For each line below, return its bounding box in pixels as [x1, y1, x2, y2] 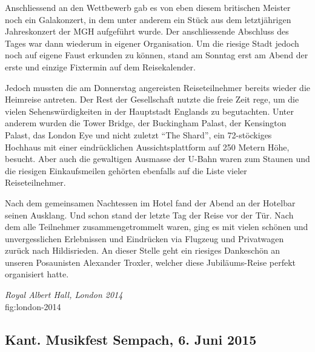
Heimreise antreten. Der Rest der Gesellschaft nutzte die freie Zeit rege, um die [5, 93, 299, 106]
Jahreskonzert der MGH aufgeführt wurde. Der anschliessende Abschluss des [5, 25, 289, 38]
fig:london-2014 [5, 300, 61, 313]
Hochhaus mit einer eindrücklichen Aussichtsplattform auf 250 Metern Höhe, [5, 140, 290, 153]
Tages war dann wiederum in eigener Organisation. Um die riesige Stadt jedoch [5, 36, 299, 49]
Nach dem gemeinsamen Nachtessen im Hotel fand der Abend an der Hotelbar [5, 196, 296, 209]
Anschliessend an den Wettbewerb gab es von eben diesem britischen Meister [5, 1, 291, 13]
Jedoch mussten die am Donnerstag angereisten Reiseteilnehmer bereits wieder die [5, 81, 311, 93]
